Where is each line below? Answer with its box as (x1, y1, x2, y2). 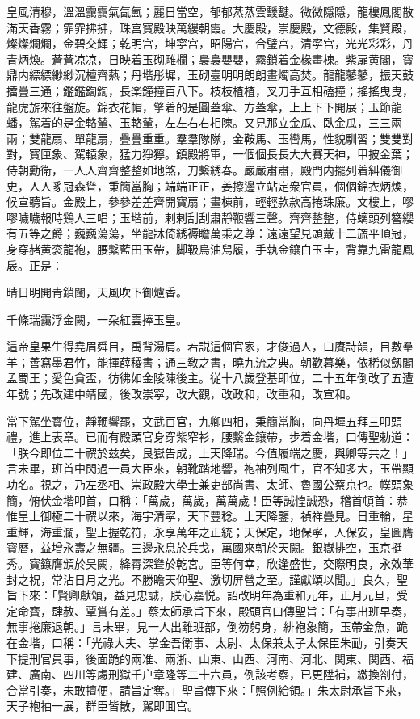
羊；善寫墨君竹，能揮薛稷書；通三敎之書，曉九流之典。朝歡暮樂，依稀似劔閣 (6, 353, 414, 370)
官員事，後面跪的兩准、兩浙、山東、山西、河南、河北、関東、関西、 (40, 650, 402, 666)
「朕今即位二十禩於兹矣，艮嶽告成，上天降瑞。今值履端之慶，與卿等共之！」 (6, 444, 414, 460)
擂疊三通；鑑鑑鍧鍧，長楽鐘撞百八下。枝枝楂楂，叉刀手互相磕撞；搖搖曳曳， (6, 82, 414, 99)
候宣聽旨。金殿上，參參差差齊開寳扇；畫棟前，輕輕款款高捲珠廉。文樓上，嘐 (6, 193, 414, 210)
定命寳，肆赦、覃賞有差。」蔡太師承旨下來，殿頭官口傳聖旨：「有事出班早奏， (6, 602, 414, 619)
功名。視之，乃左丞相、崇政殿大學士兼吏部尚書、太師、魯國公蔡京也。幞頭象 (6, 476, 414, 493)
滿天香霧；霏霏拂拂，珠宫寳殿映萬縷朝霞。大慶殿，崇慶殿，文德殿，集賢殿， (6, 19, 414, 36)
